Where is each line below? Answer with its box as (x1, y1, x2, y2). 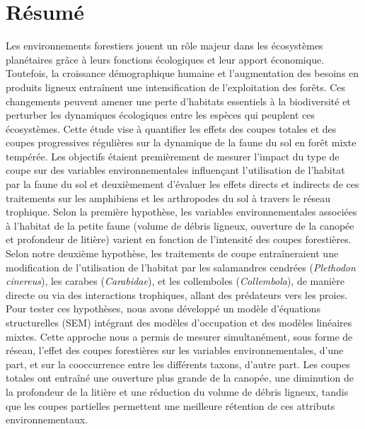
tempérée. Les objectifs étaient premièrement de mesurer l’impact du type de (6, 148, 340, 163)
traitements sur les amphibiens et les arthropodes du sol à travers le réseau (6, 190, 331, 205)
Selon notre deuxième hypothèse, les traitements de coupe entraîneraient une (6, 246, 339, 261)
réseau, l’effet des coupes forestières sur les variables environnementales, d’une (6, 343, 344, 358)
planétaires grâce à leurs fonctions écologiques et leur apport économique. (6, 52, 325, 66)
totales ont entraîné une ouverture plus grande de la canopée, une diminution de (6, 370, 354, 385)
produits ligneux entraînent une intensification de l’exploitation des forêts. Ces (6, 79, 346, 94)
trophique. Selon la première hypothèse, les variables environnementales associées (6, 204, 357, 219)
